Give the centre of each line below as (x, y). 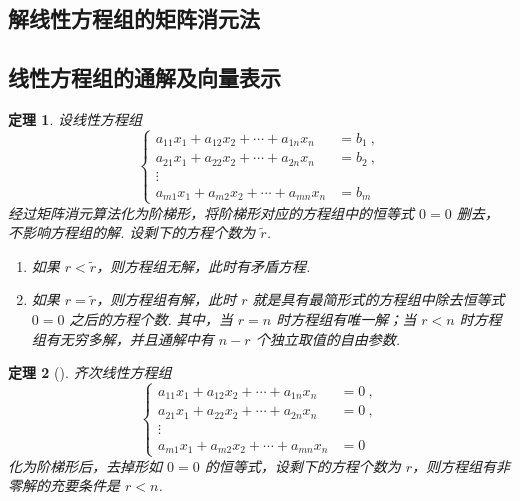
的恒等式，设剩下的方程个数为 (302, 465)
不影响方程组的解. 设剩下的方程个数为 (132, 232)
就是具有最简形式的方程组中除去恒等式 (378, 299)
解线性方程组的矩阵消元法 (134, 18)
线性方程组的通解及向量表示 (144, 77)
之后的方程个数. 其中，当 (151, 318)
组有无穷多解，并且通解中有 (122, 338)
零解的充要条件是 (64, 485)
